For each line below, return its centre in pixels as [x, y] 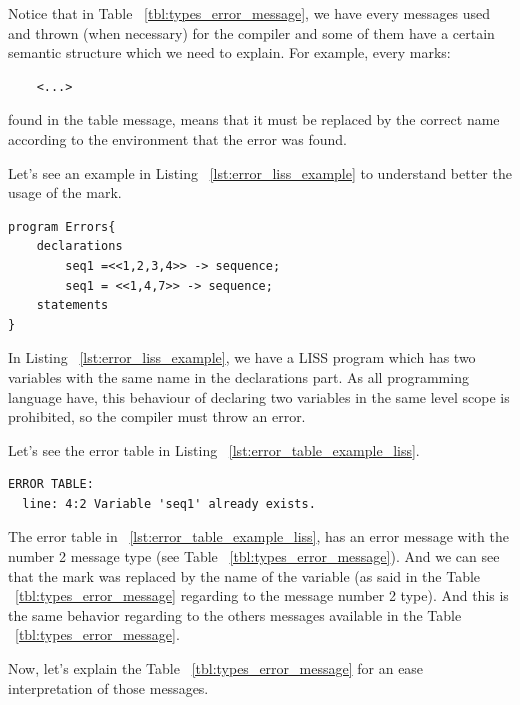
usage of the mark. [65, 192]
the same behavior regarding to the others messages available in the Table [235, 614]
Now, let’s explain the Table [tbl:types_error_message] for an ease [216, 668]
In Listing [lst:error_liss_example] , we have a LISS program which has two [242, 357]
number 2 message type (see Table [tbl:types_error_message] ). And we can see [254, 556]
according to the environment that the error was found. [178, 138]
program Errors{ [62, 226]
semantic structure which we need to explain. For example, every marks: [229, 52]
